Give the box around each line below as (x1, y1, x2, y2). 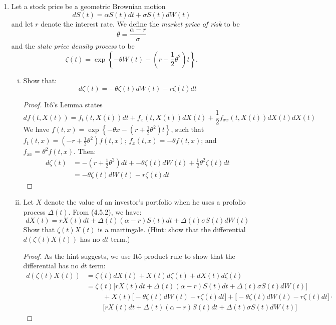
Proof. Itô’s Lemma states (23, 99, 103, 110)
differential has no (23, 260, 79, 271)
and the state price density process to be (11, 41, 135, 51)
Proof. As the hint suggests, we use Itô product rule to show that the (23, 250, 235, 261)
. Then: (74, 146, 96, 156)
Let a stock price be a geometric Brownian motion (11, 1, 166, 11)
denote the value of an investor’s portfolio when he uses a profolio (44, 197, 246, 207)
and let (11, 18, 33, 29)
